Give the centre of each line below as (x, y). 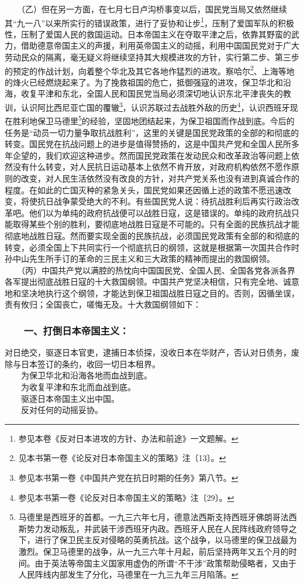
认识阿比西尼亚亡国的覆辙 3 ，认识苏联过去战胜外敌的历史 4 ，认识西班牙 (155, 106)
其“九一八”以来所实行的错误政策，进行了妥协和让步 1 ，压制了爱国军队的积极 (150, 22)
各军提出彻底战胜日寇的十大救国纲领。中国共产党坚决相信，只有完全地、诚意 (152, 281)
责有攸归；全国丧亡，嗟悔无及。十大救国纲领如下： (103, 304)
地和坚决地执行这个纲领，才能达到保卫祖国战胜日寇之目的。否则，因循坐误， (152, 293)
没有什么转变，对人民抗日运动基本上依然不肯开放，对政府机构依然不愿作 (152, 167)
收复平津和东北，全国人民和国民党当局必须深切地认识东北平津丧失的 (152, 93)
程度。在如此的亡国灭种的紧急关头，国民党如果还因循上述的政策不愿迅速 (144, 189)
